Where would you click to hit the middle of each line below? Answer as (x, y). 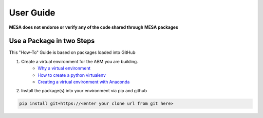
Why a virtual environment (64, 68)
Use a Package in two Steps (52, 41)
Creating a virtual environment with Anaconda (84, 82)
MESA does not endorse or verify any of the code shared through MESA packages (94, 27)
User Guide (32, 13)
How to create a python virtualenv (72, 75)
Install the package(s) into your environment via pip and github (84, 91)
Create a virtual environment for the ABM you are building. (80, 61)
